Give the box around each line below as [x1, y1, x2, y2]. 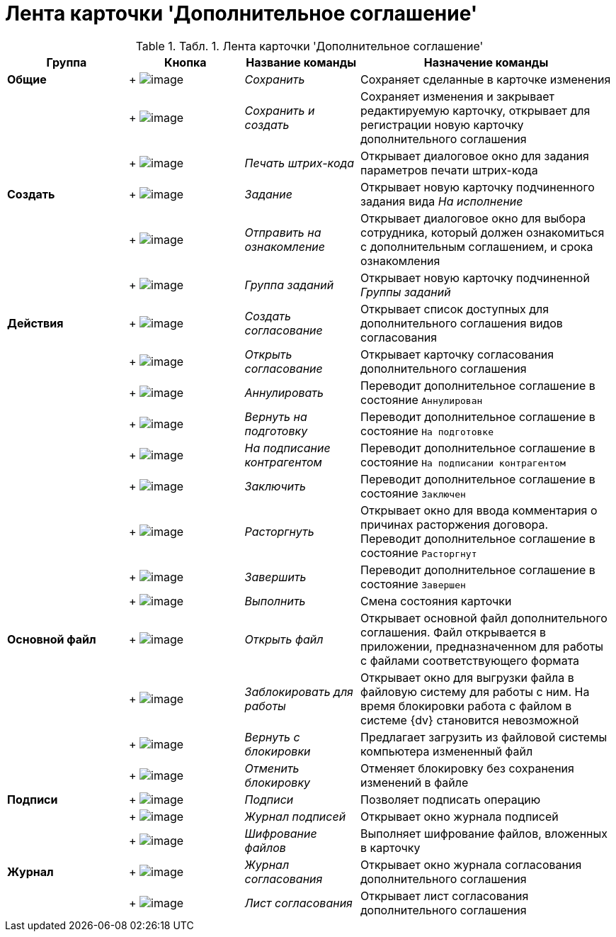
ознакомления [360, 253, 440, 268]
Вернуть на [244, 409, 307, 424]
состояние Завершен [360, 576, 466, 591]
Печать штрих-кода [244, 155, 355, 170]
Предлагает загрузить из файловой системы [360, 729, 608, 744]
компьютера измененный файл [360, 744, 533, 758]
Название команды [246, 55, 357, 69]
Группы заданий [360, 284, 451, 299]
